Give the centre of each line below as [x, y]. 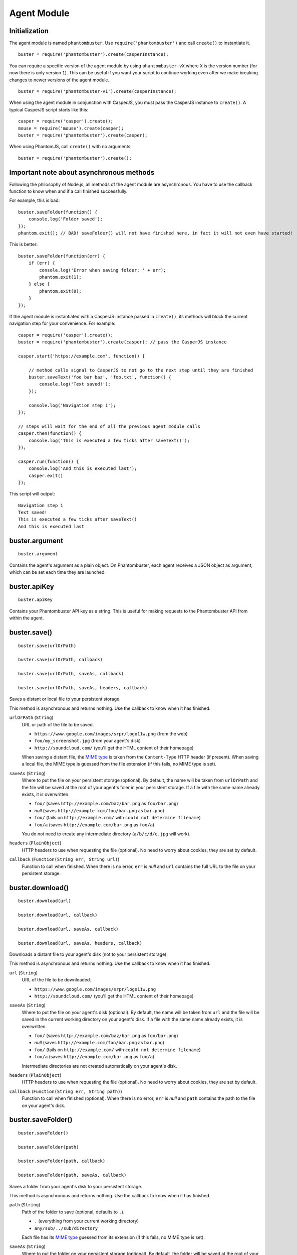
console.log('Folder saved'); [65, 219]
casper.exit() [46, 475]
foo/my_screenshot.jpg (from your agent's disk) [88, 741]
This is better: [23, 244]
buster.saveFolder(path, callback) [62, 1161]
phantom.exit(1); [61, 277]
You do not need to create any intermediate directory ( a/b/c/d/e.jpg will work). [106, 834]
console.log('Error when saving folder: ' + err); [103, 270]
